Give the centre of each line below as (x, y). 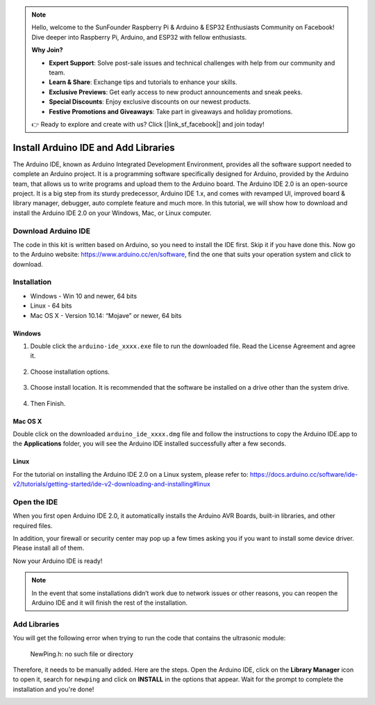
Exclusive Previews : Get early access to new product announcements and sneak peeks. (176, 92)
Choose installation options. (70, 372)
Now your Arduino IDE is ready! (58, 561)
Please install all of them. (49, 548)
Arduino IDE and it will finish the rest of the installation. (110, 603)
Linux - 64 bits (51, 306)
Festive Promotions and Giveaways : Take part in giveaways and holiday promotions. (171, 111)
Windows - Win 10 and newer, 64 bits (84, 296)
